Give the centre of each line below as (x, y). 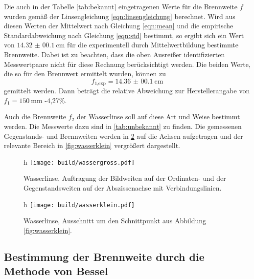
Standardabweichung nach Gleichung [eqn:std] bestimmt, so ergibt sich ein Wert (124, 35)
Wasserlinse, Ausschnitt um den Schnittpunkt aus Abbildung (115, 221)
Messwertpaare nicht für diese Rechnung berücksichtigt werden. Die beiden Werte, (127, 64)
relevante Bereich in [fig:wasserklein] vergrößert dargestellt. (92, 145)
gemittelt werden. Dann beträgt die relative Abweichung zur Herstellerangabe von (127, 91)
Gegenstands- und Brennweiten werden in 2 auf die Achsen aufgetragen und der (124, 136)
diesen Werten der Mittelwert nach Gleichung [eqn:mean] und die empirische (119, 26)
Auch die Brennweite (35, 117)
